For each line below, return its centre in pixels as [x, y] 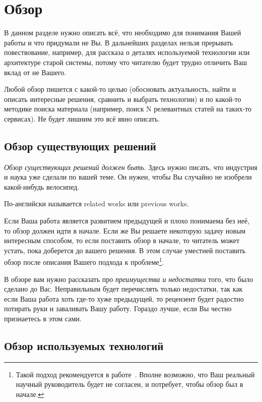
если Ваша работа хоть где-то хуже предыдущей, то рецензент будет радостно [124, 298]
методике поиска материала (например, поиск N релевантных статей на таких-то [128, 109]
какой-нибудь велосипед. [42, 186]
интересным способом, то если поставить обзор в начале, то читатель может [122, 240]
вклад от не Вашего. [35, 72]
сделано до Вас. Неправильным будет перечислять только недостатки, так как [123, 289]
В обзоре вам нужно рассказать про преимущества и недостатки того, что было [129, 279]
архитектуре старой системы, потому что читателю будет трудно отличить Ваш [126, 62]
